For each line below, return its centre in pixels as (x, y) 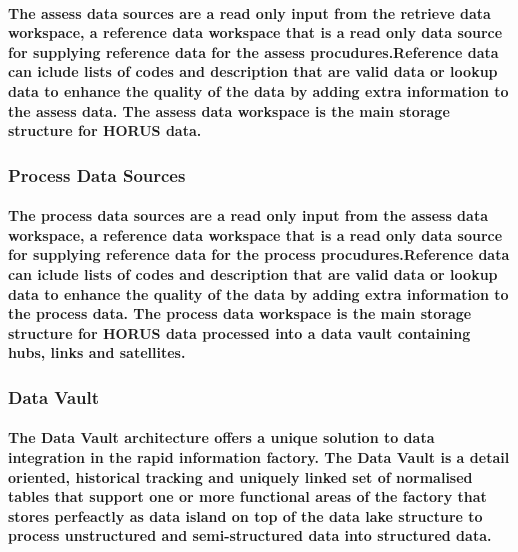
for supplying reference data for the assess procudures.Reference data (253, 51)
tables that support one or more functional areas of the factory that (247, 496)
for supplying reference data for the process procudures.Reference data (259, 254)
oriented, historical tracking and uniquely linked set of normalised (240, 476)
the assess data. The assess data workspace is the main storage (229, 110)
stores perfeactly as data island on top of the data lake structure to (245, 515)
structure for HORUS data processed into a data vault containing (239, 332)
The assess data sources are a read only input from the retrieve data (249, 12)
